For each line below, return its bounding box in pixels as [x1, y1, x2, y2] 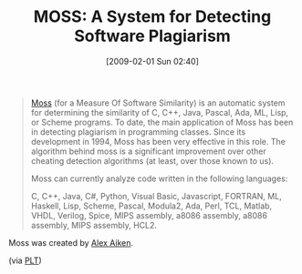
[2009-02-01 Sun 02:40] [105, 56, 200, 66]
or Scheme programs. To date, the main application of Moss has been [30, 117, 294, 127]
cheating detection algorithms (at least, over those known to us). [30, 155, 275, 166]
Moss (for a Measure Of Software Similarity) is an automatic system [30, 97, 286, 108]
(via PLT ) [8, 255, 42, 266]
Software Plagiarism [73, 25, 232, 46]
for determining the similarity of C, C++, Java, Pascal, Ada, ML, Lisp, [30, 107, 289, 117]
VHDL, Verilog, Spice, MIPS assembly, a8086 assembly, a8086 [30, 209, 268, 220]
